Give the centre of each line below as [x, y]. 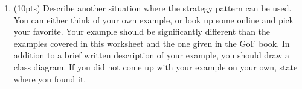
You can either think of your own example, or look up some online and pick [153, 20]
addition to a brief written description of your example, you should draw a [151, 55]
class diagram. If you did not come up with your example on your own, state [156, 66]
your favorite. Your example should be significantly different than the [142, 32]
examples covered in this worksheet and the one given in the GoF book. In [152, 43]
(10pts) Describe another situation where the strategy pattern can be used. [153, 8]
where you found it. [50, 78]
